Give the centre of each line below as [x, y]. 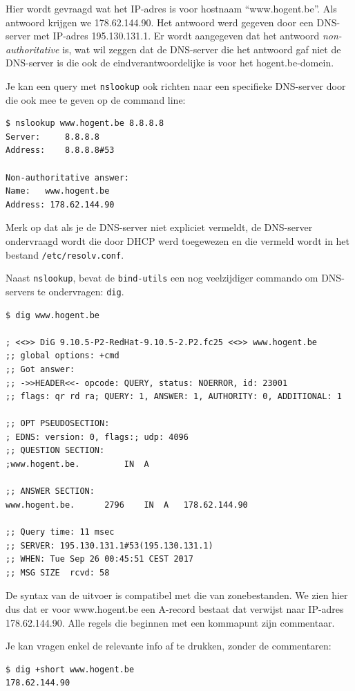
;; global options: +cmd [63, 356]
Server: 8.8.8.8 [53, 137]
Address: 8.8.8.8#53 [60, 150]
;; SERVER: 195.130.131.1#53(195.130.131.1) [109, 545]
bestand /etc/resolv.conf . [65, 254]
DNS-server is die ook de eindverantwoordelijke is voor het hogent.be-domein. [170, 63]
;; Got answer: [40, 369]
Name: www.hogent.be [58, 191]
